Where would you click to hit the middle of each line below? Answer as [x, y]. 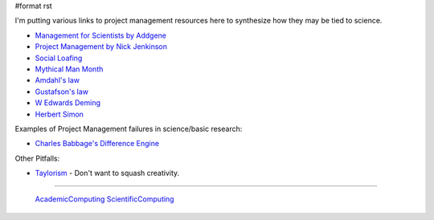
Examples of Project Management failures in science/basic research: [129, 128]
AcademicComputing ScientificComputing [104, 199]
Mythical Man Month [69, 69]
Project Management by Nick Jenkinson [101, 47]
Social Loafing [59, 58]
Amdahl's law [57, 80]
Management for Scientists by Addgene [101, 35]
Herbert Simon [59, 114]
